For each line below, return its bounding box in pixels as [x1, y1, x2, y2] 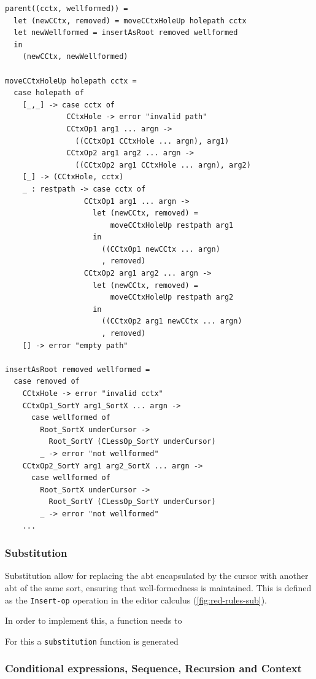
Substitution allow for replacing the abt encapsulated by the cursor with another [5, 569, 309, 582]
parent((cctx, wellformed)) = [5, 4, 128, 13]
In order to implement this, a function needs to [5, 614, 182, 627]
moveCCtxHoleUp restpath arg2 [110, 293, 234, 302]
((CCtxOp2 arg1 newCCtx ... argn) [101, 317, 242, 326]
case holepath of [13, 88, 84, 98]
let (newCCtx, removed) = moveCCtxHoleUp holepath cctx [13, 16, 247, 25]
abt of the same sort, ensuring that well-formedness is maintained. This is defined [5, 581, 312, 594]
